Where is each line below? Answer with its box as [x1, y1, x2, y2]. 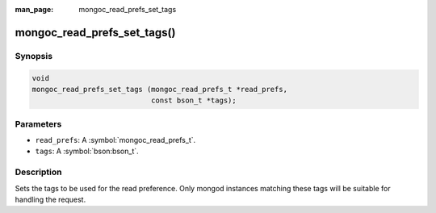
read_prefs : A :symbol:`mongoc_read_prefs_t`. [35, 136, 196, 145]
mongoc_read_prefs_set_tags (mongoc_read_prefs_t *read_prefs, [31, 85, 288, 94]
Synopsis [15, 50, 52, 61]
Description [15, 166, 62, 177]
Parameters [15, 118, 62, 129]
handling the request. [15, 194, 86, 204]
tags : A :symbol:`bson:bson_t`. [35, 146, 139, 157]
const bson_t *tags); [150, 96, 237, 105]
